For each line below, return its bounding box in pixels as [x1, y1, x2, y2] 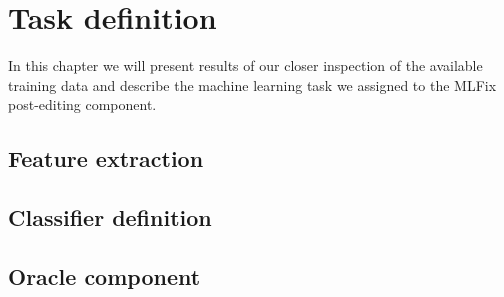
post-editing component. [8, 94, 157, 115]
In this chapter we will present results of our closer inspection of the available [8, 55, 483, 76]
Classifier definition [8, 202, 212, 233]
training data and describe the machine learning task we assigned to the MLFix [8, 74, 497, 95]
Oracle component [8, 260, 201, 291]
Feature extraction [8, 143, 204, 174]
